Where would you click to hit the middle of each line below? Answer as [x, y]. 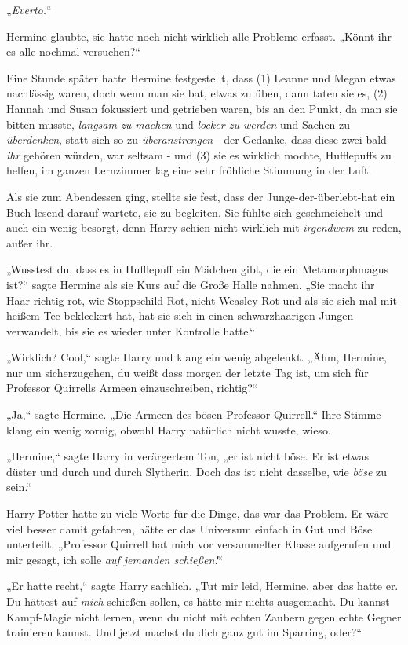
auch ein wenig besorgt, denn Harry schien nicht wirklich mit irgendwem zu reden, [204, 227]
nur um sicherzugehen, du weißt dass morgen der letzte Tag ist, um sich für [188, 372]
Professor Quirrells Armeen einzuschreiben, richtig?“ [132, 388]
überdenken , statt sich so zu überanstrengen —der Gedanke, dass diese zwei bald [197, 139]
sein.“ [19, 487]
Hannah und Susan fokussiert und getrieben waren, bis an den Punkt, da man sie [202, 108]
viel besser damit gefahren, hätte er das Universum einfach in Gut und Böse [189, 528]
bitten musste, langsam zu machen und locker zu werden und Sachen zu [178, 124]
